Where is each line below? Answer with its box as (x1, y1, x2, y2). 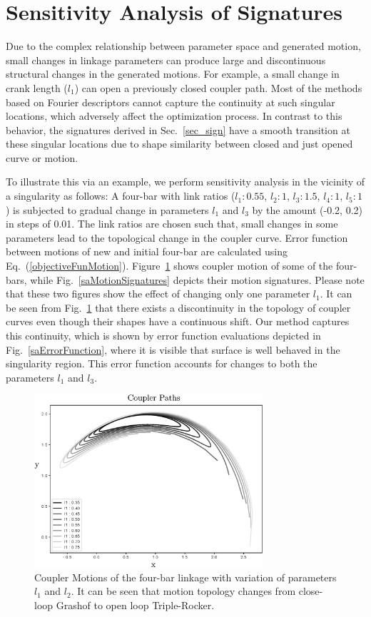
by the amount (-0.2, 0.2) (252, 202, 362, 217)
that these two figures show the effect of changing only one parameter (6, 286, 310, 301)
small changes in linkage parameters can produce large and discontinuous (6, 52, 326, 67)
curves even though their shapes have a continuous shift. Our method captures (6, 314, 350, 329)
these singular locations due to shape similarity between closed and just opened (6, 136, 353, 151)
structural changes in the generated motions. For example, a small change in (6, 66, 340, 81)
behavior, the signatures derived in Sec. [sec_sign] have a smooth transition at (6, 122, 350, 137)
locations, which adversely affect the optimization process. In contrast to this (6, 108, 342, 123)
